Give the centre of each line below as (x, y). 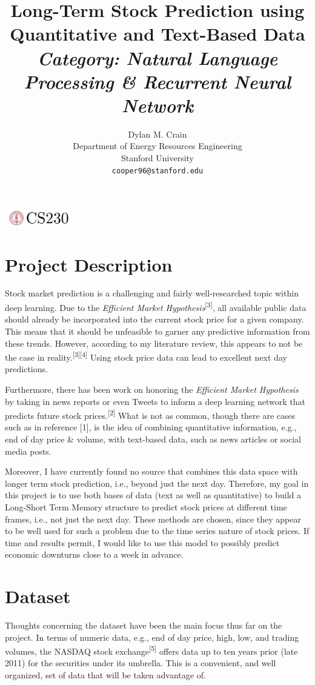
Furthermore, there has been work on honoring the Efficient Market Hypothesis (152, 389)
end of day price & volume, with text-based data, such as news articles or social (153, 439)
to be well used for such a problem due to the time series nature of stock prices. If (157, 531)
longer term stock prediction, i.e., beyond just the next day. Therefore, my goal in (157, 483)
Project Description (89, 264)
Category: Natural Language (157, 58)
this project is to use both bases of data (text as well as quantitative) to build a (153, 495)
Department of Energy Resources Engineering (157, 146)
